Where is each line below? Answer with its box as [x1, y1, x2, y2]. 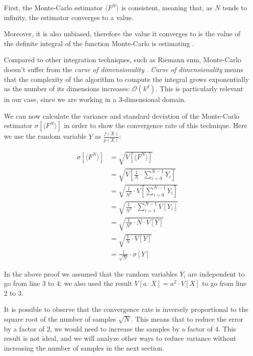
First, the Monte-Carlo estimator [4, 2, 103, 12]
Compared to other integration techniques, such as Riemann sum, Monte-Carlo [4, 54, 241, 65]
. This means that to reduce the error [131, 314, 244, 324]
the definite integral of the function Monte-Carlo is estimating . [4, 38, 194, 48]
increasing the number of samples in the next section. [4, 342, 164, 353]
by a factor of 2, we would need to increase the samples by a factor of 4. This [4, 323, 236, 333]
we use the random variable [4, 131, 87, 141]
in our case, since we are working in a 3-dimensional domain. [4, 94, 186, 104]
